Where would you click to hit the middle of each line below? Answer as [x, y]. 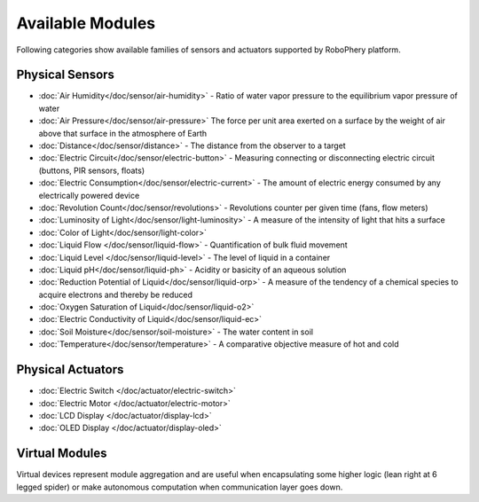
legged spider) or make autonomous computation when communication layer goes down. [180, 487]
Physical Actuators [70, 369]
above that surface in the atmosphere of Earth [123, 133]
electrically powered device [89, 195]
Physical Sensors [66, 75]
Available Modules [86, 23]
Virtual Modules [62, 454]
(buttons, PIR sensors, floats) [92, 170]
